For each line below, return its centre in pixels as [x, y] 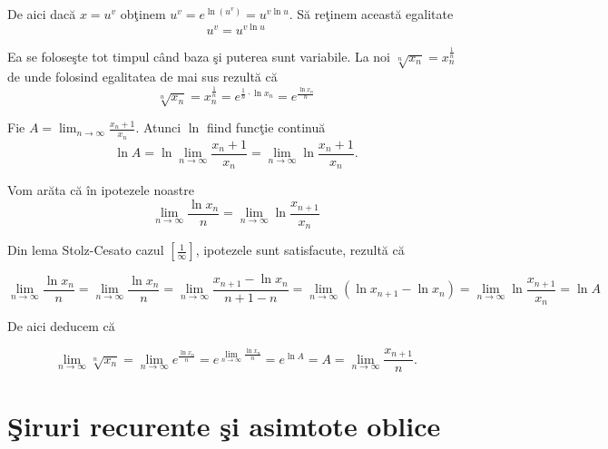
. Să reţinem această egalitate [371, 14]
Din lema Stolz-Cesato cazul [86, 250]
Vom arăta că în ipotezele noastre [101, 190]
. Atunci [158, 127]
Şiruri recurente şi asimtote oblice [224, 425]
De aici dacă [42, 14]
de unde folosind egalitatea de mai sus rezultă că [142, 77]
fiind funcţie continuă [266, 127]
